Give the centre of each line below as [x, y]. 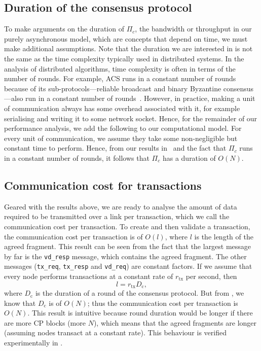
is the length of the [224, 236]
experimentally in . [33, 343]
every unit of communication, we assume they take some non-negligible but [121, 138]
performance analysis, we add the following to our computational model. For [123, 128]
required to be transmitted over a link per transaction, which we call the [117, 216]
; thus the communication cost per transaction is [163, 303]
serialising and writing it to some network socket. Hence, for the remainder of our [131, 118]
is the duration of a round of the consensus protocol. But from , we [140, 293]
